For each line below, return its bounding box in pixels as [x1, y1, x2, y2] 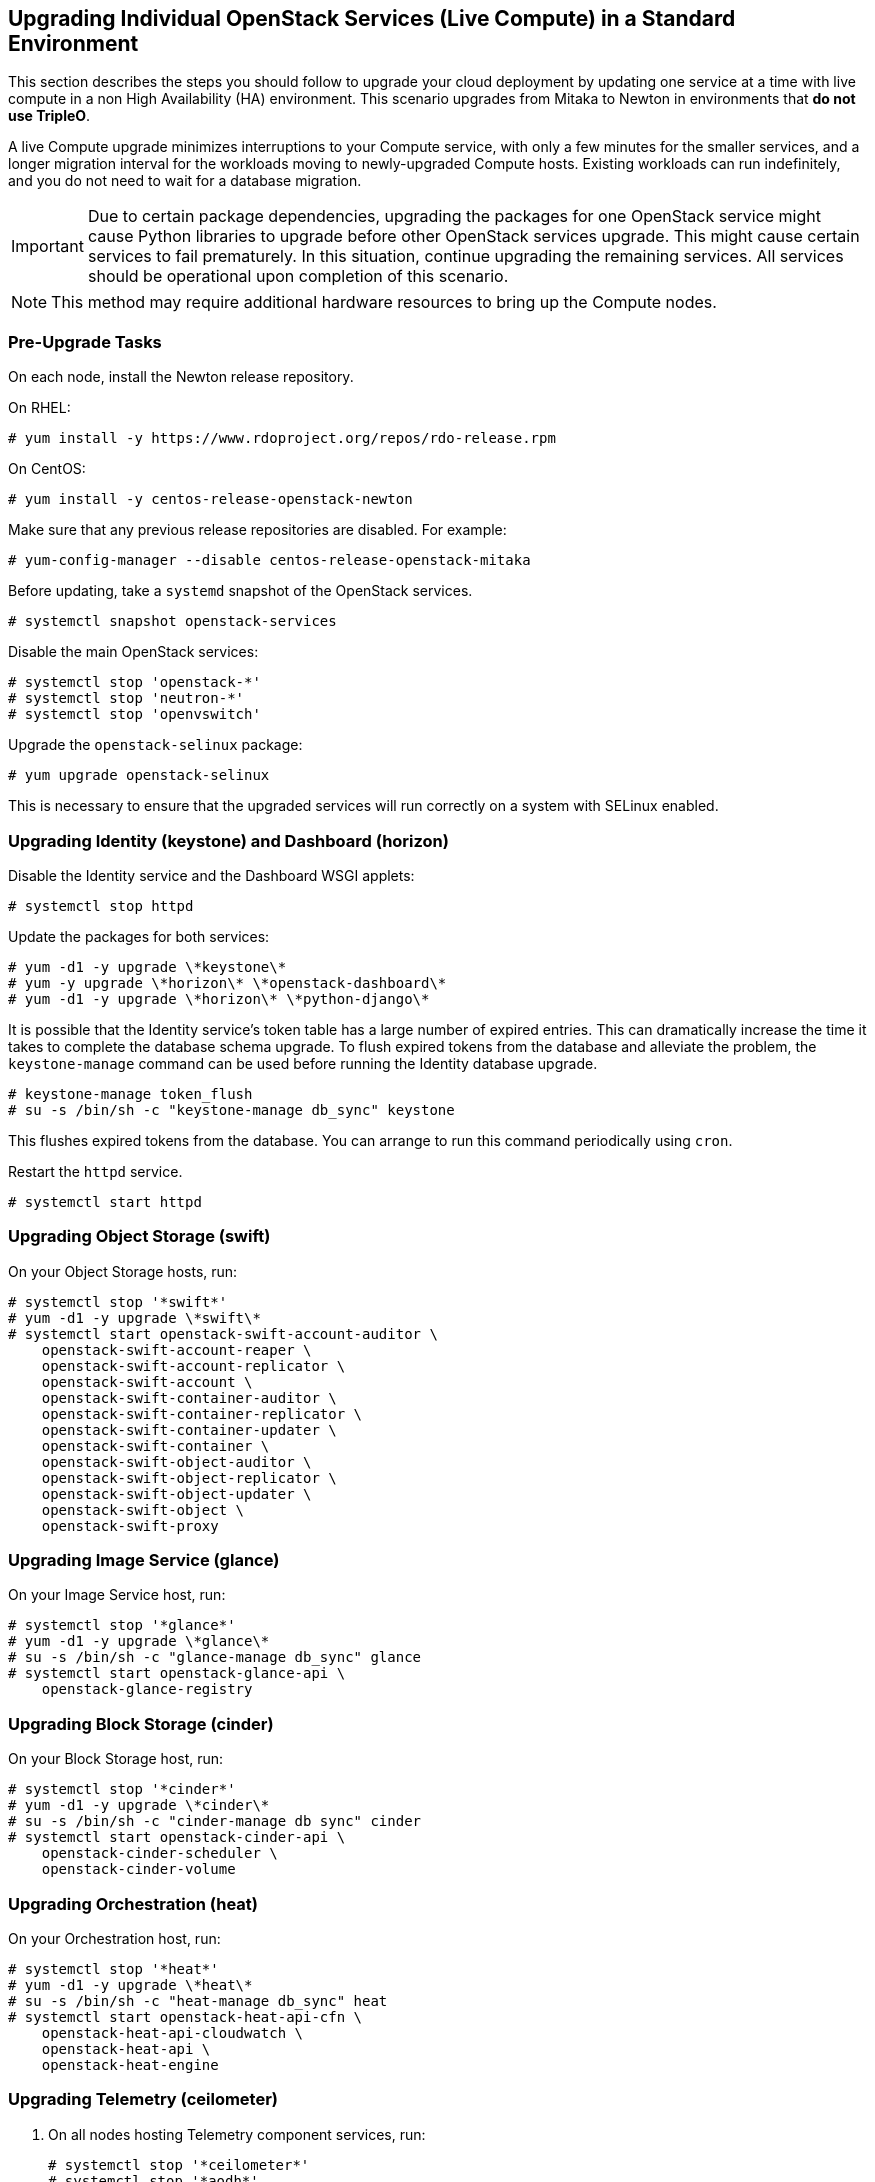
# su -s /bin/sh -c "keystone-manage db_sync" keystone [8, 1101, 455, 1118]
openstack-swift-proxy [41, 1517, 219, 1534]
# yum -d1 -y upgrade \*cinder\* [8, 1797, 270, 1814]
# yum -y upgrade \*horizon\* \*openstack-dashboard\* [8, 974, 447, 991]
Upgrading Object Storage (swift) [8, 1226, 271, 1247]
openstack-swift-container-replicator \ [41, 1405, 363, 1422]
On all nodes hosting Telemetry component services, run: [48, 2125, 426, 2143]
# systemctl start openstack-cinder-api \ [8, 1829, 346, 1846]
